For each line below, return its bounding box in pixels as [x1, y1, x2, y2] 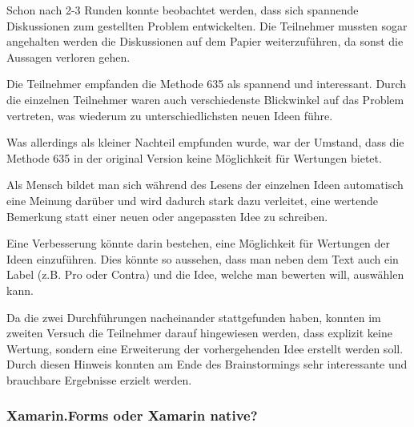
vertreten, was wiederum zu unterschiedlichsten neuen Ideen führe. [6, 107, 333, 123]
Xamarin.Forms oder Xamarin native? [6, 405, 258, 425]
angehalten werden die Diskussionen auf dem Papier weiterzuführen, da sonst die [6, 33, 404, 50]
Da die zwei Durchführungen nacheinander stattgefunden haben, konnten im [6, 308, 381, 325]
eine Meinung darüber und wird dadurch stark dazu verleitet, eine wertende [6, 191, 378, 208]
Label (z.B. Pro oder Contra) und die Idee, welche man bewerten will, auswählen [6, 266, 404, 283]
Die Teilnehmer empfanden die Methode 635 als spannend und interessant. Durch [6, 75, 406, 92]
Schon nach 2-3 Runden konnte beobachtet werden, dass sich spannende [6, 2, 359, 18]
